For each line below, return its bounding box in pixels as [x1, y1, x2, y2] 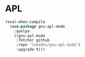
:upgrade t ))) [16, 47, 45, 52]
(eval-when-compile [5, 19, 45, 24]
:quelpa [14, 28, 30, 34]
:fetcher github [16, 38, 50, 43]
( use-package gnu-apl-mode [9, 24, 65, 29]
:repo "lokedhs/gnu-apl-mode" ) [16, 43, 81, 48]
